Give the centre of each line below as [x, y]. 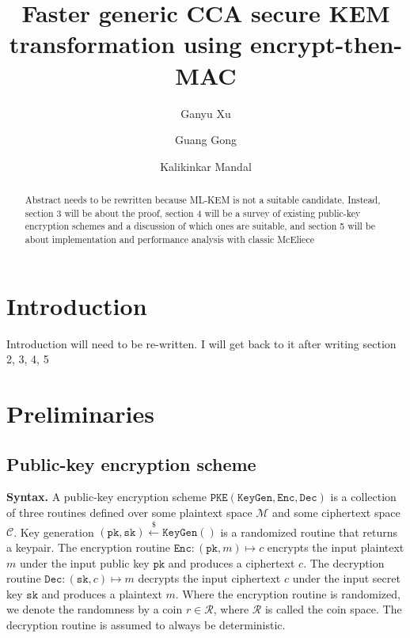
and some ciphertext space [336, 512]
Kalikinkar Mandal [206, 166]
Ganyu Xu [206, 113]
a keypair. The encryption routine [89, 547]
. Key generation [54, 532]
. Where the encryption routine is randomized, [288, 593]
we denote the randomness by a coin [95, 609]
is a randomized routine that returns [309, 532]
